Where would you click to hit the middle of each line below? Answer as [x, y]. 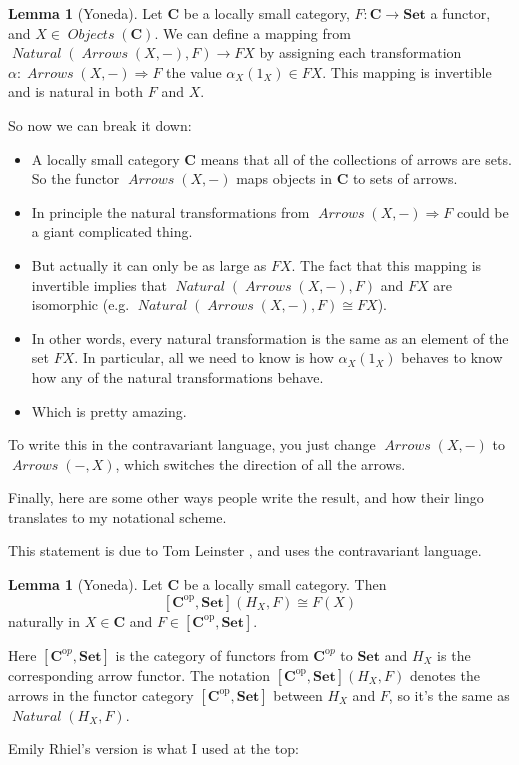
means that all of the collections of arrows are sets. [356, 158]
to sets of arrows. [405, 178]
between [298, 694]
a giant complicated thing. [112, 231]
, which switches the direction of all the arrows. [260, 463]
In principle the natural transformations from [170, 211]
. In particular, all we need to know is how [204, 357]
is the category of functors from [212, 654]
